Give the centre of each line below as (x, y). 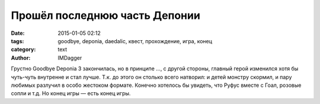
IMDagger (70, 58)
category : (23, 50)
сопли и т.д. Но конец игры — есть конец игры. (71, 93)
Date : (18, 33)
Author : (21, 58)
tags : (17, 41)
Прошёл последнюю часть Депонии (106, 15)
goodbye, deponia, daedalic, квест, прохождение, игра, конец (135, 41)
